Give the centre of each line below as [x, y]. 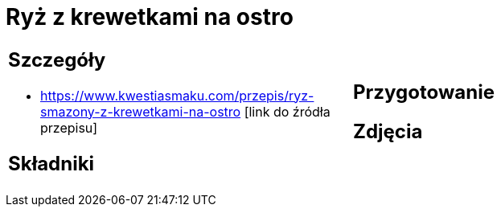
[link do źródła [287, 111]
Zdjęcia [388, 131]
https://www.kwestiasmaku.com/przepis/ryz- [177, 95]
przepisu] [69, 127]
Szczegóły [57, 59]
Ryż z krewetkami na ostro [150, 17]
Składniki [51, 163]
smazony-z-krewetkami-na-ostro [141, 111]
